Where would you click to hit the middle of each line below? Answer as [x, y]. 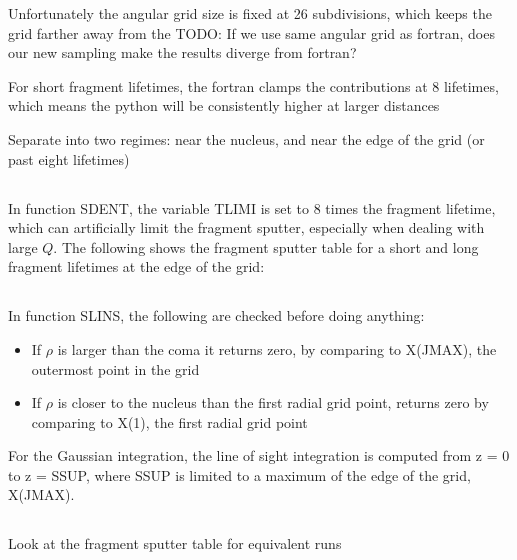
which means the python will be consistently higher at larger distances [224, 105]
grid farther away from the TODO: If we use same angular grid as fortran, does [251, 32]
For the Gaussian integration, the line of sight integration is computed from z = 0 [259, 455]
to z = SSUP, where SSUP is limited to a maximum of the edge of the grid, [239, 474]
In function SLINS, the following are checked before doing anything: [216, 315]
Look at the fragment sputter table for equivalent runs [175, 543]
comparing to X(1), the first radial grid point [169, 421]
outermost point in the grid [115, 368]
